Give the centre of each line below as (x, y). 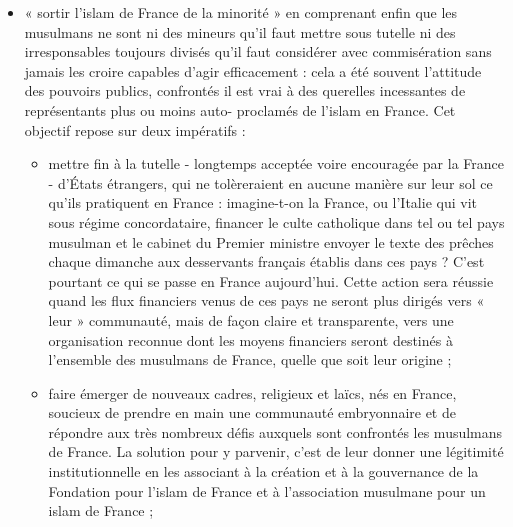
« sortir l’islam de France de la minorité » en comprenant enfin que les (241, 12)
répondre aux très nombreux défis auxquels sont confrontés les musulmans (275, 431)
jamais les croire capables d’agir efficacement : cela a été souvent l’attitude (253, 70)
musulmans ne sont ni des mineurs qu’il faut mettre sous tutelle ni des (240, 31)
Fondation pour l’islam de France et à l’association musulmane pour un (267, 490)
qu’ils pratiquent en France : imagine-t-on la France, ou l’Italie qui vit (262, 202)
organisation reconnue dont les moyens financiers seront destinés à (250, 339)
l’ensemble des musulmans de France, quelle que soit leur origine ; (250, 359)
